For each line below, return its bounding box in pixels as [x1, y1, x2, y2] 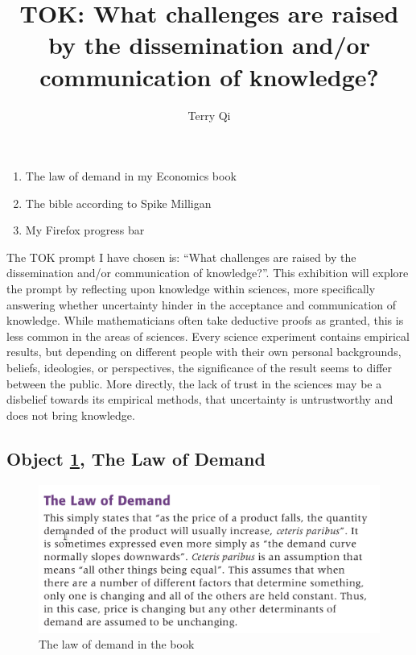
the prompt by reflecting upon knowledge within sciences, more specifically [6, 280, 376, 297]
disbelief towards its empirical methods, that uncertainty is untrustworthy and [6, 391, 393, 408]
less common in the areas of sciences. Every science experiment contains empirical [6, 327, 410, 344]
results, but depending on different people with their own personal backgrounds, [6, 343, 402, 360]
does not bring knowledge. [6, 406, 135, 423]
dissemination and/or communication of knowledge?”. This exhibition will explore [6, 264, 409, 281]
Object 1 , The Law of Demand [6, 446, 266, 471]
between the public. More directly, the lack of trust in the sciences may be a [6, 375, 382, 392]
